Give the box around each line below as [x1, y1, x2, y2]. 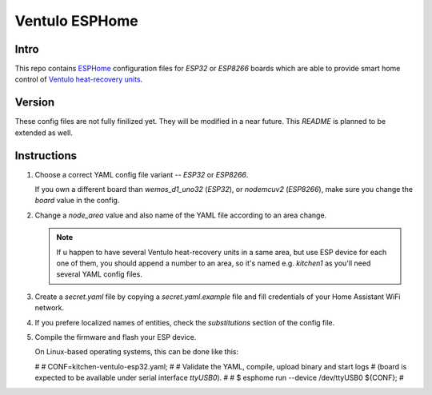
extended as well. [14, 128, 74, 138]
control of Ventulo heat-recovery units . [14, 74, 143, 84]
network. [34, 303, 65, 313]
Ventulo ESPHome [14, 12, 139, 30]
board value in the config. [34, 196, 120, 205]
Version [14, 96, 55, 110]
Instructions [14, 149, 78, 162]
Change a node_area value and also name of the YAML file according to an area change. [34, 210, 327, 220]
